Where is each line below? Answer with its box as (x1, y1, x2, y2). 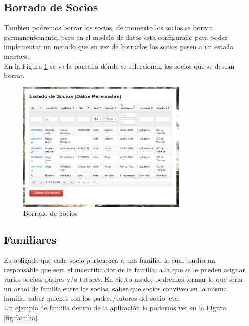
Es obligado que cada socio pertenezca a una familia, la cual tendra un (4, 255, 215, 265)
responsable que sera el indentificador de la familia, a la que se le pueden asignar (4, 264, 246, 274)
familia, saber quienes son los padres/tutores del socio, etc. (4, 293, 180, 303)
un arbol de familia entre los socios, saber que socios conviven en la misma (4, 283, 227, 293)
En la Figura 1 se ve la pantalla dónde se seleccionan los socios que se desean (4, 60, 235, 71)
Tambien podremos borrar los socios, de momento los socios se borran (4, 22, 213, 33)
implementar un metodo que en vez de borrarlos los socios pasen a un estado (4, 41, 233, 52)
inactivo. (4, 51, 30, 61)
